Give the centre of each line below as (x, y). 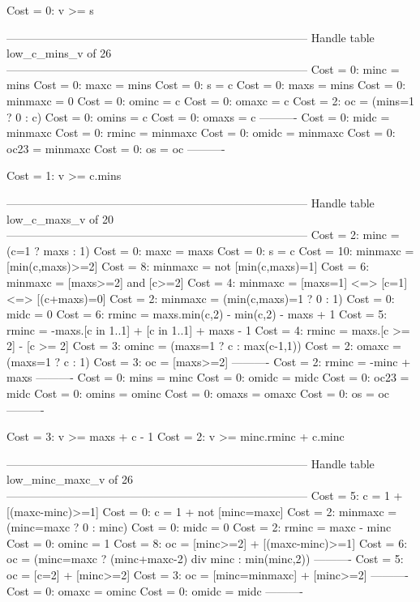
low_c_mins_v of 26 (59, 53)
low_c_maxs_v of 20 (60, 218)
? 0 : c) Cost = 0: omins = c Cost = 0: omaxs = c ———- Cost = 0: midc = (198, 116)
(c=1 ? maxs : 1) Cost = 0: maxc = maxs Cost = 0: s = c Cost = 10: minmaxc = (210, 250)
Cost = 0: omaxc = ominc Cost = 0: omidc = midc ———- (155, 590)
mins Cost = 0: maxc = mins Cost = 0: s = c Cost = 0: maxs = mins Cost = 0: (206, 85)
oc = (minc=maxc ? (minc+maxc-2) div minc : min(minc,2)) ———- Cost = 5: (205, 559)
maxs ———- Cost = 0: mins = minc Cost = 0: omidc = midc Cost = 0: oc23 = (208, 377)
